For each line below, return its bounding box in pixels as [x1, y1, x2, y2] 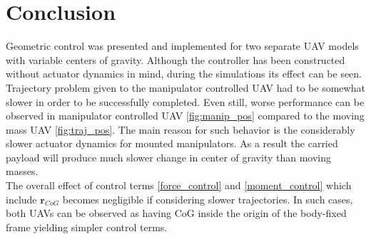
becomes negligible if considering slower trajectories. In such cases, [62, 191, 353, 206]
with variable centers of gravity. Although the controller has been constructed [6, 52, 345, 67]
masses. [6, 164, 39, 179]
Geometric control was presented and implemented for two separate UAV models [6, 38, 359, 53]
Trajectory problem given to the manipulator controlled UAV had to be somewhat [6, 80, 365, 95]
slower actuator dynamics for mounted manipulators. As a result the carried [6, 136, 338, 151]
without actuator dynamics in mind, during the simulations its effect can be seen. [6, 66, 362, 81]
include [6, 191, 37, 206]
